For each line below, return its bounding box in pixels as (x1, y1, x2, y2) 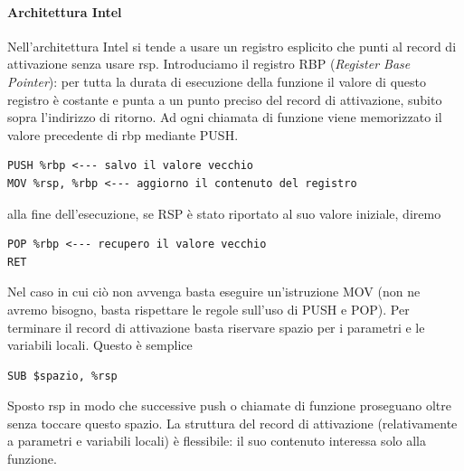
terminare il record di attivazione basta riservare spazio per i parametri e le (7, 317, 425, 336)
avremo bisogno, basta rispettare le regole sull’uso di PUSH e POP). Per (7, 299, 410, 318)
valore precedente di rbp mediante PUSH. (7, 125, 239, 144)
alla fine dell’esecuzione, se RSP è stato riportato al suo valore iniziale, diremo (7, 203, 441, 222)
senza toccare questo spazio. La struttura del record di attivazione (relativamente (7, 413, 458, 432)
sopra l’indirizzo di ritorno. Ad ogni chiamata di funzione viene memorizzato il (7, 108, 442, 127)
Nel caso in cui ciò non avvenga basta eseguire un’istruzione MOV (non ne (7, 282, 421, 301)
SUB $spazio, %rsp (7, 369, 118, 382)
